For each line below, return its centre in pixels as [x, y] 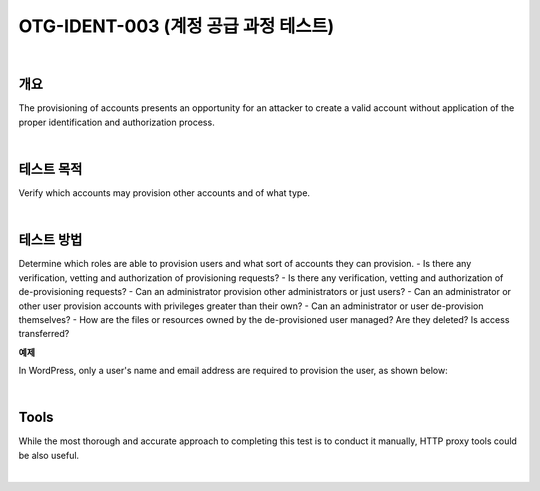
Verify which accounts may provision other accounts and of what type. [164, 193]
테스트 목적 [50, 169]
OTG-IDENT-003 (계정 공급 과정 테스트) [176, 26]
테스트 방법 [50, 240]
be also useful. [49, 455]
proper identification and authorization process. [116, 122]
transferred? [44, 334]
